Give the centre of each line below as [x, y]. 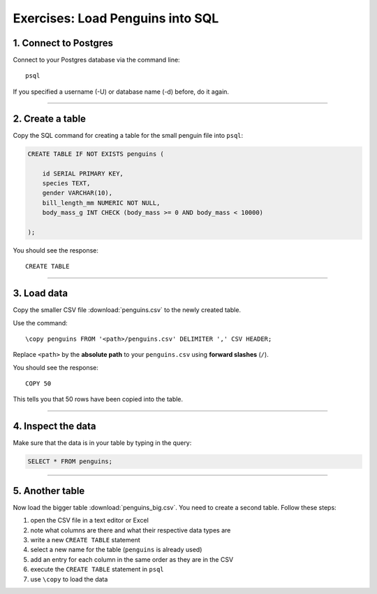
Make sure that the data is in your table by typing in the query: [102, 443]
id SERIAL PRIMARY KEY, [83, 174]
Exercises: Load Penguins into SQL [116, 18]
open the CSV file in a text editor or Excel [90, 521]
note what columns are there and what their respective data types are [131, 530]
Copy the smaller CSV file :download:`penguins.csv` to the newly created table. [127, 310]
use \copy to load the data [69, 579]
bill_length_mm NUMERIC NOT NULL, [101, 203]
